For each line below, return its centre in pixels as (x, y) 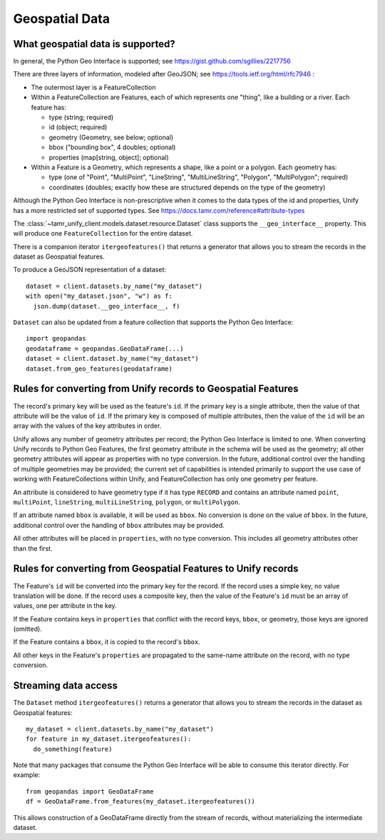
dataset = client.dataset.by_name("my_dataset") (112, 359)
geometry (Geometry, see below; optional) (111, 137)
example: (27, 775)
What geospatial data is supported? (94, 44)
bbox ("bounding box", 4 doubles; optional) (112, 147)
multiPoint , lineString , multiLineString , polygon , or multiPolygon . (127, 502)
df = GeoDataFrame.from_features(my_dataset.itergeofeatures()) (141, 801)
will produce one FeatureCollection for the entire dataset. (103, 234)
